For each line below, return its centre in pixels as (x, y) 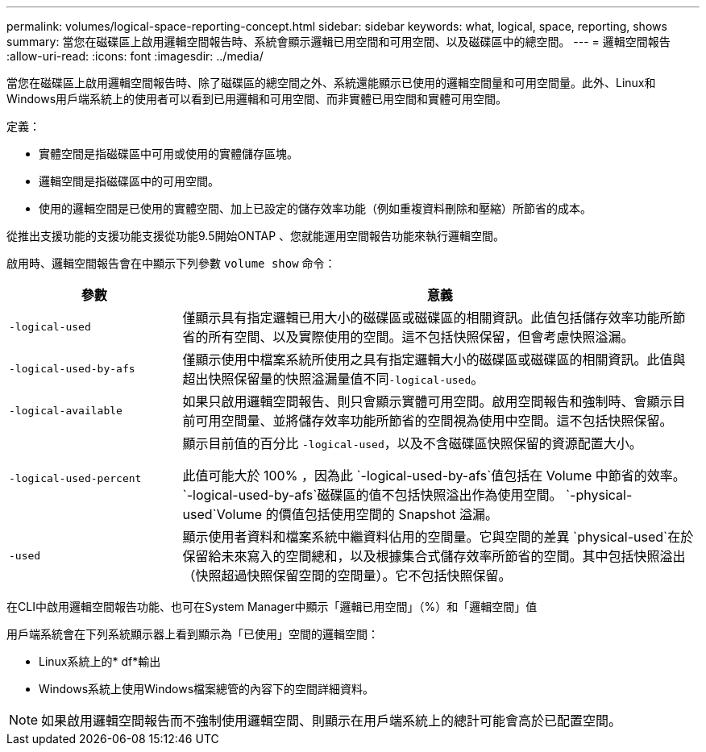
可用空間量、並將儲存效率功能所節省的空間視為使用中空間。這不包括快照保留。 (434, 421)
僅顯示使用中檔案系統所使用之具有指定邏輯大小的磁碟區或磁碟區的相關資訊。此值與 (434, 359)
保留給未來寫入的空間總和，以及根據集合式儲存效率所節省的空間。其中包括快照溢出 (434, 556)
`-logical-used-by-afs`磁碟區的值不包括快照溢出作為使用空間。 (372, 495)
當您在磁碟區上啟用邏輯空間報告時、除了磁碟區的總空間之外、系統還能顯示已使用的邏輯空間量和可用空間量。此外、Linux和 (331, 83)
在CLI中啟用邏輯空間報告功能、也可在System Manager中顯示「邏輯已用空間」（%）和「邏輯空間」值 (272, 607)
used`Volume (222, 514)
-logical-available (66, 410)
